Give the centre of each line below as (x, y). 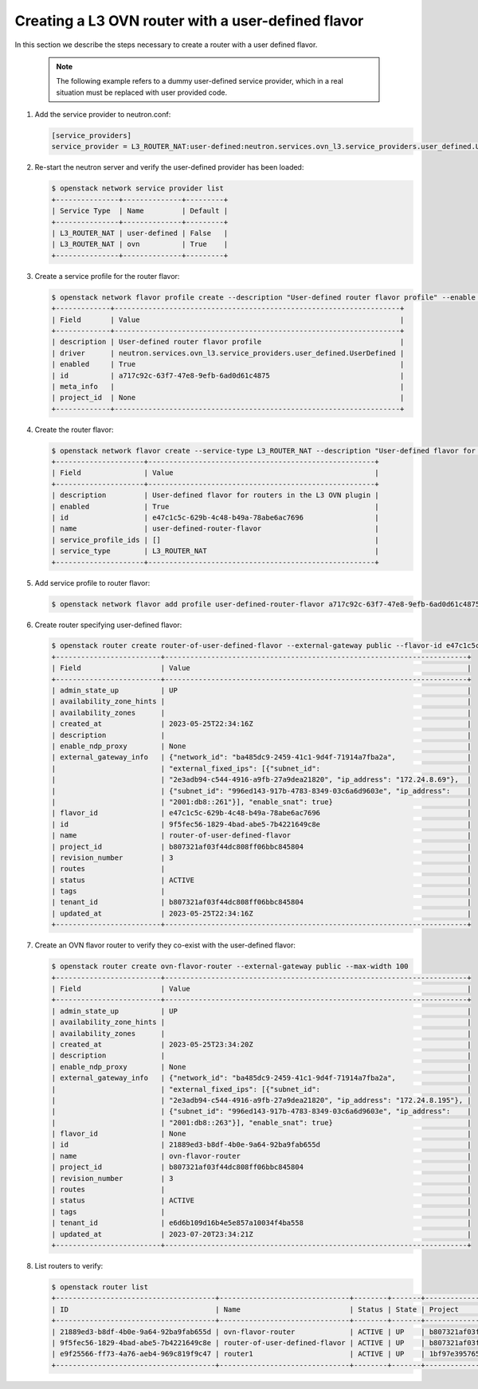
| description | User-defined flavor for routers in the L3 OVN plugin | (215, 495)
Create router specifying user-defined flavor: (108, 625)
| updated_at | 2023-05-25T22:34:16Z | (261, 913)
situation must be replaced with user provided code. (141, 92)
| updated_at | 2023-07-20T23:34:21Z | (261, 1234)
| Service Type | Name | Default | (140, 211)
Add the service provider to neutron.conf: (103, 115)
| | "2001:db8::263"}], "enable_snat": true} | (261, 1122)
